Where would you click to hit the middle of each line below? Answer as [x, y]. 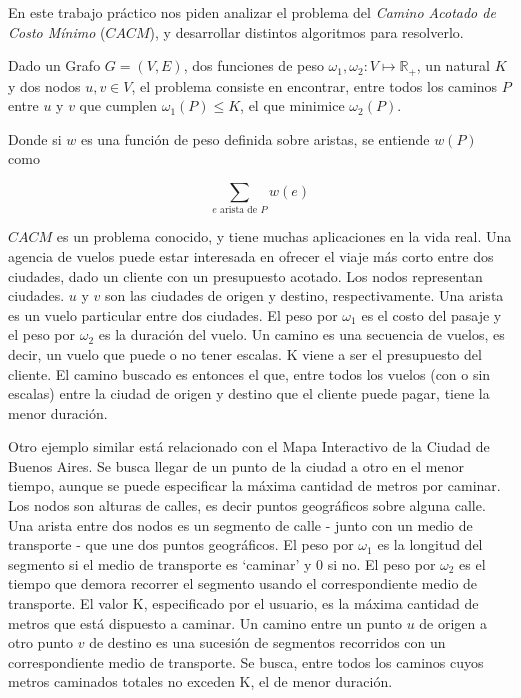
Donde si [35, 138]
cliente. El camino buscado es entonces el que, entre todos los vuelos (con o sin [249, 373]
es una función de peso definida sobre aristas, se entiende [255, 138]
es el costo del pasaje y [431, 314]
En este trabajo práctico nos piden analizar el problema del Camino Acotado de [252, 12]
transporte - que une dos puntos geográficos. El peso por [181, 544]
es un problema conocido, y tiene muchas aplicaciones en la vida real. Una [284, 236]
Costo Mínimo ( [57, 31]
